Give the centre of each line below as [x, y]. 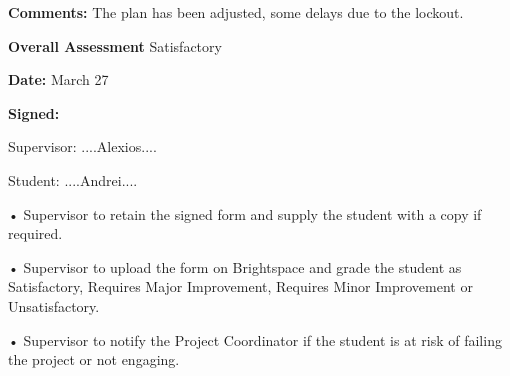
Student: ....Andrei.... [73, 179]
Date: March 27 [58, 79]
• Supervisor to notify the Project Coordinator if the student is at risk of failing [255, 339]
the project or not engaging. [94, 359]
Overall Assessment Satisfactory [115, 45]
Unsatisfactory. [54, 305]
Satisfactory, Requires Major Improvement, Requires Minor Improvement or [240, 286]
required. [35, 233]
